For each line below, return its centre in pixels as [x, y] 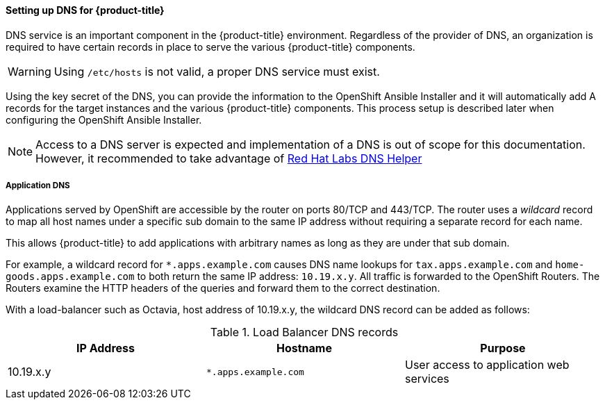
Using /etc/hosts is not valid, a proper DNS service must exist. [217, 71]
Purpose [503, 348]
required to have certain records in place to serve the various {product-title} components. [210, 47]
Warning [30, 71]
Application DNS [38, 185]
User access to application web [487, 365]
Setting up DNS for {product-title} [85, 10]
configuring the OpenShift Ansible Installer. [104, 119]
